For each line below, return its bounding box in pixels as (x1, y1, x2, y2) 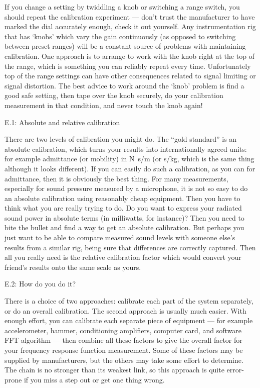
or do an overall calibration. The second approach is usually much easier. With (5, 305, 246, 316)
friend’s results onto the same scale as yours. (5, 261, 141, 272)
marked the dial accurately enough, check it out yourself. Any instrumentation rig (5, 21, 256, 32)
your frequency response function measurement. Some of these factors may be (5, 345, 243, 355)
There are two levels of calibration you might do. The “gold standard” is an (5, 134, 237, 144)
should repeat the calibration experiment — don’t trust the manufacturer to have (5, 11, 255, 22)
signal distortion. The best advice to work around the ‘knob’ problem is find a (5, 80, 244, 90)
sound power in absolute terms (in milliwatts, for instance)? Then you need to (5, 212, 244, 223)
